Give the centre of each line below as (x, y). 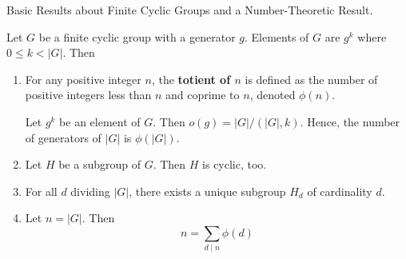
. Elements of (277, 36)
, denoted (273, 95)
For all (41, 191)
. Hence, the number (350, 121)
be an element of (100, 121)
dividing (90, 191)
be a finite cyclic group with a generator (137, 36)
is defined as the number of (311, 79)
